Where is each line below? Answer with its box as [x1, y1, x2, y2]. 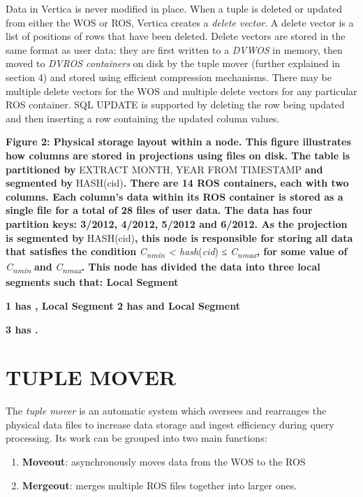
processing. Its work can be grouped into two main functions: [6, 431, 267, 445]
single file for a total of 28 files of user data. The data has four [6, 203, 313, 217]
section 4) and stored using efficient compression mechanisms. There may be [6, 69, 332, 84]
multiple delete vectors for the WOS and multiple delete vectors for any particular [6, 83, 357, 98]
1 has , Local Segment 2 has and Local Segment [6, 298, 240, 312]
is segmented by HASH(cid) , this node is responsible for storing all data [6, 230, 353, 245]
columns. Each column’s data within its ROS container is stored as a [6, 189, 343, 203]
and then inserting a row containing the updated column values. [6, 110, 280, 125]
